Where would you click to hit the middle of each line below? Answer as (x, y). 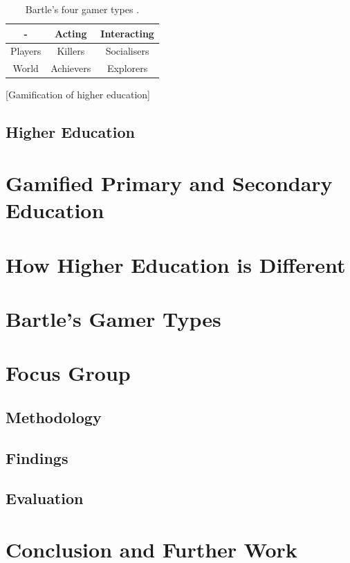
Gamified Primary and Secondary (169, 182)
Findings (37, 457)
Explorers (127, 68)
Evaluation (45, 498)
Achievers (71, 68)
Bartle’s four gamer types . (82, 9)
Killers (71, 51)
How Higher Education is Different (176, 264)
